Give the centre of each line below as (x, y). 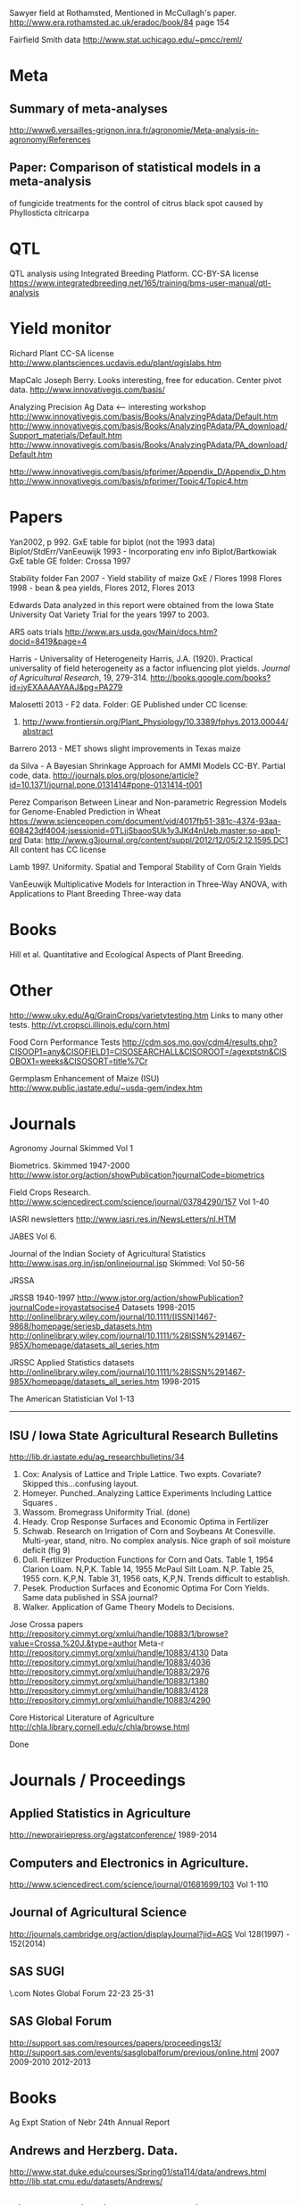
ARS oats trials (36, 631)
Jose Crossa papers (46, 1625)
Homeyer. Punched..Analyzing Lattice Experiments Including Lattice (147, 1493)
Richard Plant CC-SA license (62, 353)
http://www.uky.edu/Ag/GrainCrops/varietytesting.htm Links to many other (146, 1015)
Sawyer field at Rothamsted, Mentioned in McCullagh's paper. (123, 13)
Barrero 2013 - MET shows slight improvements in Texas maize (125, 748)
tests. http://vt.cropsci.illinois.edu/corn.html (89, 1024)
